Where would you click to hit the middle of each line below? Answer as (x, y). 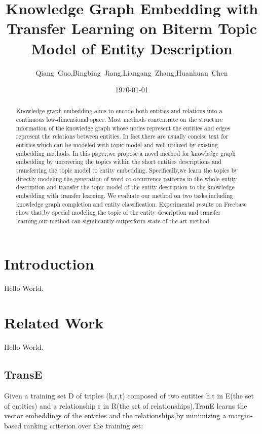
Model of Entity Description (132, 48)
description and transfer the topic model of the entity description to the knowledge (125, 187)
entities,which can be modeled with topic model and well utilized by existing (117, 145)
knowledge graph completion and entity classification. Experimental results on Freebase (131, 204)
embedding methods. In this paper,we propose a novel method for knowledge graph (126, 153)
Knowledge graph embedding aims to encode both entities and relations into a (119, 111)
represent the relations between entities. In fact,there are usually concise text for (122, 136)
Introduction (49, 263)
